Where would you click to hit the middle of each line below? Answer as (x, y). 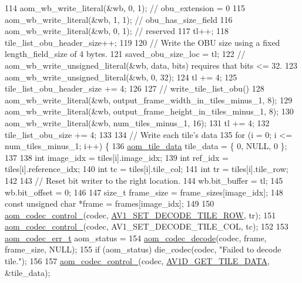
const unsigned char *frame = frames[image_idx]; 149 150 (110, 203)
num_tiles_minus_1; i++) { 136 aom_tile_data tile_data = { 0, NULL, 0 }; (146, 146)
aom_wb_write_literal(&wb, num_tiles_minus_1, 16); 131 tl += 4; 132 (137, 122)
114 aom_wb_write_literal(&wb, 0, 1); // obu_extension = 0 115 (125, 8)
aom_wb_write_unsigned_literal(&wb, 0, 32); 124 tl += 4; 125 (121, 77)
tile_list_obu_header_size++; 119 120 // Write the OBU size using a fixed (142, 42)
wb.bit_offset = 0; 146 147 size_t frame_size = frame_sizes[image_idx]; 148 (144, 192)
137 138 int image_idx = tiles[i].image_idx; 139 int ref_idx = (117, 157)
